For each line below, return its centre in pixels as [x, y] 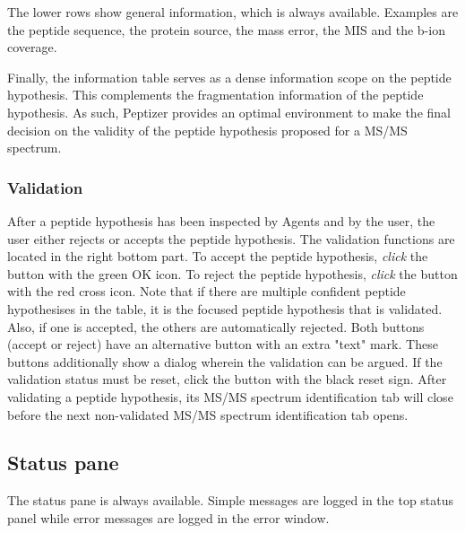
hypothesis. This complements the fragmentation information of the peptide [215, 95]
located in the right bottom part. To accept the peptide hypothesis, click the [218, 256]
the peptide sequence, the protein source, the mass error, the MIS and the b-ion [226, 29]
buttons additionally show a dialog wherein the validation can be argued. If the [225, 361]
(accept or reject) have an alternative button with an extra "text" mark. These [223, 344]
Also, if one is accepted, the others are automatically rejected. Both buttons [216, 326]
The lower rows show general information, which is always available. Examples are [233, 12]
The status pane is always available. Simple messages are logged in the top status [231, 500]
